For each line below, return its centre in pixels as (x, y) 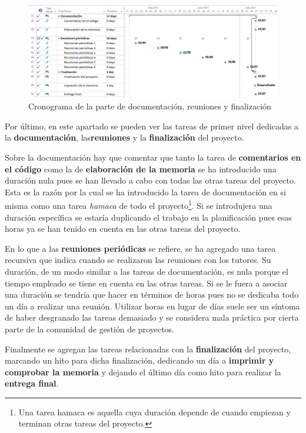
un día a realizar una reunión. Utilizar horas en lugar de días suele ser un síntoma (152, 306)
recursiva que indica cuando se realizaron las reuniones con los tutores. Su (138, 260)
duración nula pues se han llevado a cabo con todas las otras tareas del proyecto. (150, 180)
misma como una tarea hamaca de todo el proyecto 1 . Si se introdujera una (139, 204)
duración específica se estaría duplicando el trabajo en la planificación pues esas (148, 217)
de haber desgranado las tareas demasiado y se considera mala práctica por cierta (152, 317)
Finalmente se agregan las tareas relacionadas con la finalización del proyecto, (148, 349)
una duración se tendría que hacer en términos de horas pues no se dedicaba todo (152, 294)
